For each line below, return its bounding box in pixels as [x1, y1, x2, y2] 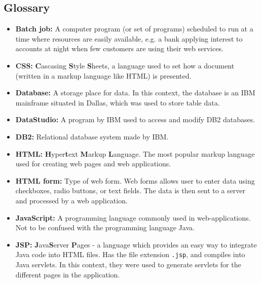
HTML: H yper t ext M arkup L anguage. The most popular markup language [15, 148, 255, 159]
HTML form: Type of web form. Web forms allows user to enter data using [15, 175, 255, 186]
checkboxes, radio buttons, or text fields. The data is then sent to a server [15, 185, 246, 196]
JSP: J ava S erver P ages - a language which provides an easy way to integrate [15, 239, 257, 250]
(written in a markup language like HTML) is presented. [15, 70, 192, 81]
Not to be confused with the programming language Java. [15, 222, 195, 233]
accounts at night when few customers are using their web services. [15, 43, 223, 54]
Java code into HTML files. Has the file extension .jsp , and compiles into [15, 249, 245, 260]
